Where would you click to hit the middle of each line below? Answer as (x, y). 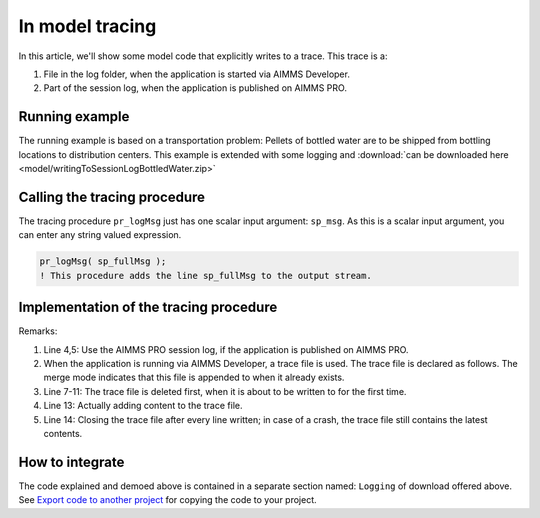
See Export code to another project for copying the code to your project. (167, 500)
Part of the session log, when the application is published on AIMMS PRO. (195, 88)
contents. (63, 433)
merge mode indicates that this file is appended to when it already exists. (194, 377)
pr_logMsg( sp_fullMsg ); (103, 261)
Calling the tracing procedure (111, 196)
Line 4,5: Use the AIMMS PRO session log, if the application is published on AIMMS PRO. (226, 349)
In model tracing (87, 26)
